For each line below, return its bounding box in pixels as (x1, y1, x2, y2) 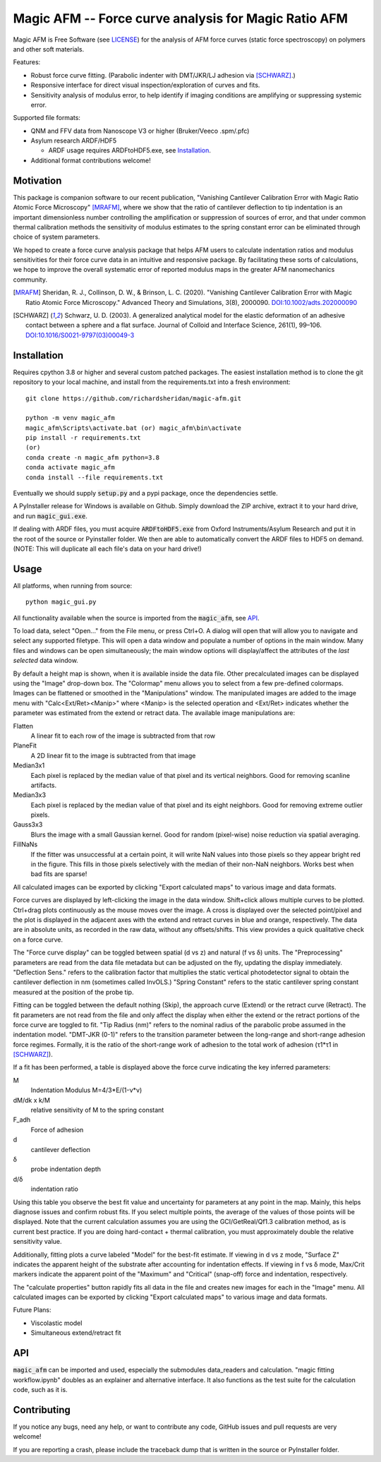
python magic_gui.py (25, 598, 97, 606)
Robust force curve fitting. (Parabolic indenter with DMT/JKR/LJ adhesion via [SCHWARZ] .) (30, 71, 296, 79)
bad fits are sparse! (30, 870, 87, 878)
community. (13, 275, 47, 284)
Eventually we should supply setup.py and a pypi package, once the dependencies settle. (13, 489, 278, 498)
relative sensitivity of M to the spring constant (30, 1106, 164, 1115)
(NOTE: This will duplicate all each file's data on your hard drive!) (13, 544, 202, 553)
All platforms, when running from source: (13, 581, 133, 589)
